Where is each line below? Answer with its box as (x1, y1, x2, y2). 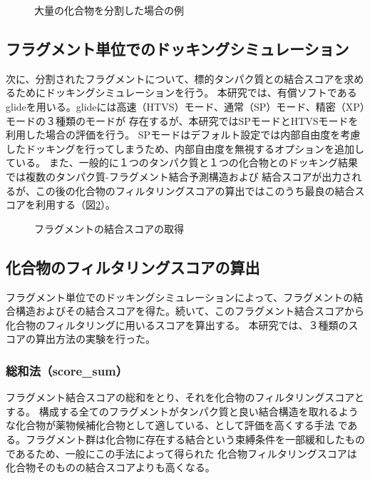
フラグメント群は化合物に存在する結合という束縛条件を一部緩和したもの (25, 431, 365, 446)
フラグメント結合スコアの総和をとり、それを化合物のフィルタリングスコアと (6, 390, 364, 405)
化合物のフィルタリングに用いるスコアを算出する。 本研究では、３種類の (6, 317, 349, 332)
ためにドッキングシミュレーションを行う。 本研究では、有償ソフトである (15, 85, 357, 100)
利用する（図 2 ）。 (35, 197, 115, 212)
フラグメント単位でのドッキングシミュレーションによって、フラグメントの (6, 289, 354, 304)
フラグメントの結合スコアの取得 (34, 221, 184, 236)
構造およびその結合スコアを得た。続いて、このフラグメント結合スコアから (15, 303, 364, 318)
